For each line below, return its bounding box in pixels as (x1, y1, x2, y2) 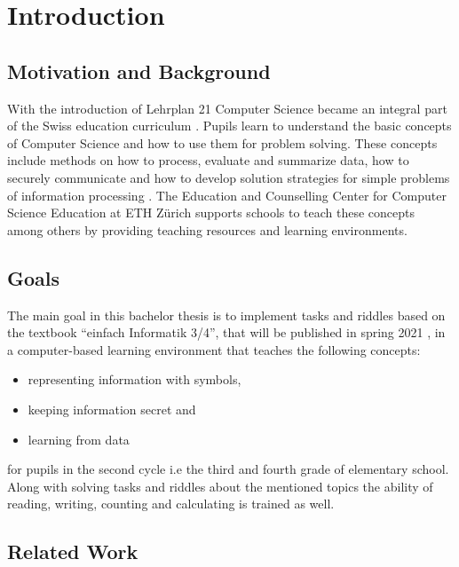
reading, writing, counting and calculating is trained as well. (7, 494, 335, 513)
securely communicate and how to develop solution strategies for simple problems (7, 168, 450, 186)
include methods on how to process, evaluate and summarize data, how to (7, 151, 409, 169)
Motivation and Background (7, 57, 271, 84)
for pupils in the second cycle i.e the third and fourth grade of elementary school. (7, 460, 449, 478)
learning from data (28, 429, 130, 448)
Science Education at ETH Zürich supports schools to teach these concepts (7, 203, 415, 222)
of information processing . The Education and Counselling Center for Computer (7, 185, 447, 204)
